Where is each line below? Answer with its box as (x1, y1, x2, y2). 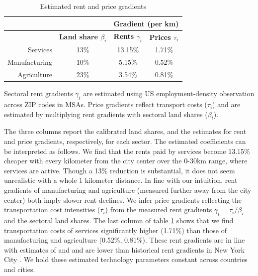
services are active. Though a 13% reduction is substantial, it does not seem (4, 165, 235, 175)
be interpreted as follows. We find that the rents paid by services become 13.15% (4, 145, 250, 156)
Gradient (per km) (113, 18, 179, 28)
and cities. (4, 264, 35, 274)
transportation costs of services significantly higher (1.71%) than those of (4, 225, 227, 235)
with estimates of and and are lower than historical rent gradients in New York (4, 244, 245, 255)
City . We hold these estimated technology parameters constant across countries (4, 254, 248, 265)
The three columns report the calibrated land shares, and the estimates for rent (4, 126, 247, 137)
